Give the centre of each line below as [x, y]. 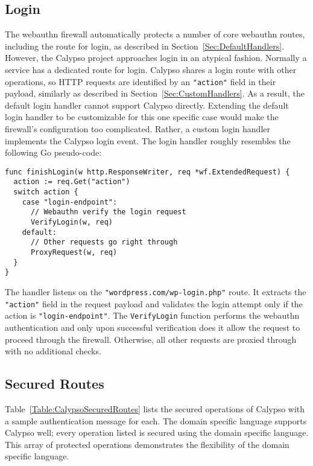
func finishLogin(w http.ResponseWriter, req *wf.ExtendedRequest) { [147, 172]
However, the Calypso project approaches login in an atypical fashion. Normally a [156, 58]
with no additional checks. [53, 351]
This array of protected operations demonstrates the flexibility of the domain [147, 444]
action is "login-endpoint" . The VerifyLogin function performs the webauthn [152, 315]
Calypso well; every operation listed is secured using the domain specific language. [157, 432]
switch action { [46, 192]
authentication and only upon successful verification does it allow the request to [153, 327]
